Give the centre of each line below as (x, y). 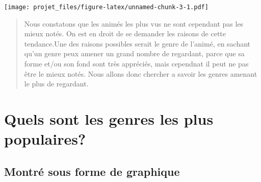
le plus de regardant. (56, 84)
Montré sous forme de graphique (92, 171)
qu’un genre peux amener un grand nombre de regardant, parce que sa (134, 53)
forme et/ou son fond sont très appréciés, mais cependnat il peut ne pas (136, 64)
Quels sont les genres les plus (109, 119)
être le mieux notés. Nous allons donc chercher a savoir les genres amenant (141, 73)
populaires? (45, 139)
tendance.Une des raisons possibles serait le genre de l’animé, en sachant (137, 43)
